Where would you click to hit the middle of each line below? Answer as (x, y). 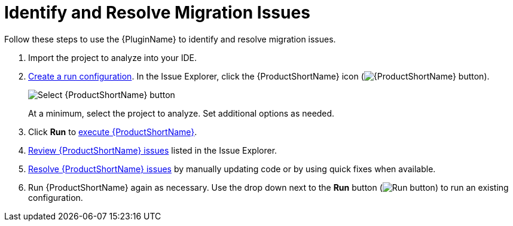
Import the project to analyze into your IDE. (112, 57)
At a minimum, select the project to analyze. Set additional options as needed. (181, 113)
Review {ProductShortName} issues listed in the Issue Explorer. (153, 150)
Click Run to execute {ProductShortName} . (113, 132)
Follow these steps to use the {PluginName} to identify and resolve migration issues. (170, 39)
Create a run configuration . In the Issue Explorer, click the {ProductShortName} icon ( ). (259, 76)
